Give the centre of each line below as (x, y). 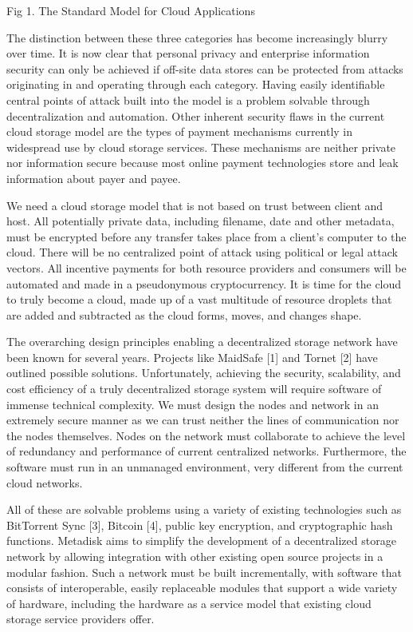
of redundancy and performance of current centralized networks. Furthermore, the (206, 451)
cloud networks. (45, 482)
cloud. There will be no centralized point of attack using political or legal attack (202, 252)
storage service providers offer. (81, 619)
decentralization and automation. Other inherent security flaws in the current (196, 115)
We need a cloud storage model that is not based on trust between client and (195, 205)
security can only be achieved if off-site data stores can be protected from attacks (205, 68)
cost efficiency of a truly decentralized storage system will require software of (194, 389)
